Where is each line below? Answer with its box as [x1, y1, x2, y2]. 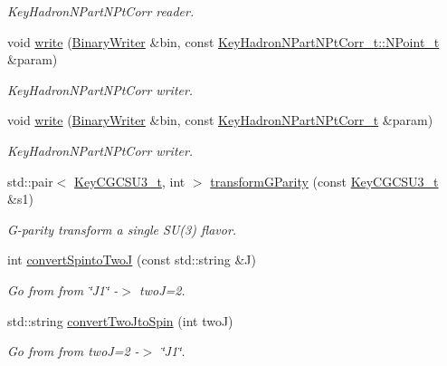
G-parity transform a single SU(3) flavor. [7, 219, 237, 238]
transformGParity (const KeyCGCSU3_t [210, 171, 439, 190]
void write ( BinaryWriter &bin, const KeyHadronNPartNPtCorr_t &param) [7, 111, 433, 130]
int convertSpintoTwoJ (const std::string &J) [7, 250, 256, 269]
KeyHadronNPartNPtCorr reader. [7, 2, 195, 20]
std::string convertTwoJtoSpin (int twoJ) [7, 311, 233, 330]
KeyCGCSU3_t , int [74, 171, 185, 190]
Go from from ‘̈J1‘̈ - [7, 280, 119, 299]
